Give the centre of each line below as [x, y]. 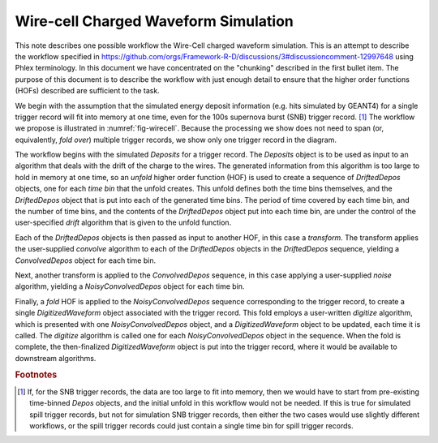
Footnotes [36, 375]
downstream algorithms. [56, 358]
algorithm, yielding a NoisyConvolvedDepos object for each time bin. [130, 286]
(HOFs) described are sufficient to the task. [87, 91]
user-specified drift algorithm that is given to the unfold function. [123, 222]
